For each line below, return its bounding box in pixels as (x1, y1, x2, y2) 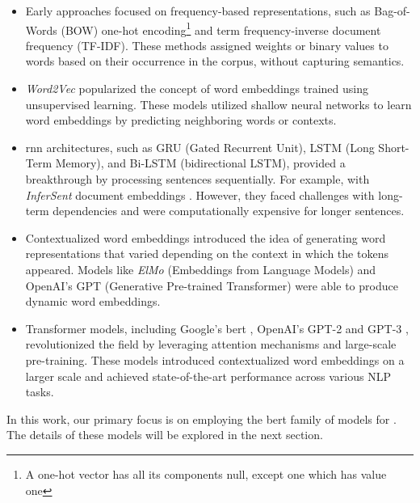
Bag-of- (374, 2, 410, 19)
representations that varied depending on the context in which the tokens (25, 245, 388, 262)
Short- (378, 138, 409, 155)
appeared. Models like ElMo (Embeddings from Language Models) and (25, 260, 376, 277)
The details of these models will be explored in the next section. (6, 426, 323, 443)
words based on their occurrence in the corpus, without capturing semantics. (25, 53, 405, 70)
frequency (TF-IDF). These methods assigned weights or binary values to (25, 36, 388, 53)
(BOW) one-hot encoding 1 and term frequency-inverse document (61, 19, 381, 38)
